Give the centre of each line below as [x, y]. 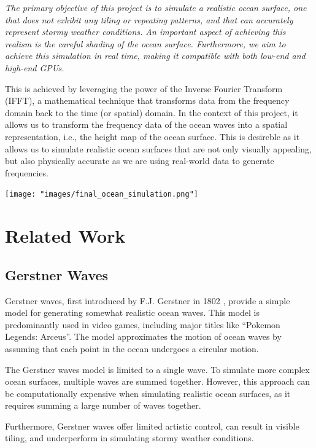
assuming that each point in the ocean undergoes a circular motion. [132, 348]
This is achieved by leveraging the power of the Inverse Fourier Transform [144, 88]
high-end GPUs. [35, 67]
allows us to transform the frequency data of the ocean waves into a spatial [146, 124]
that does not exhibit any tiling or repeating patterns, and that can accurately [149, 19]
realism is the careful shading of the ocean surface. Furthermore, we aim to [145, 43]
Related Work [65, 236]
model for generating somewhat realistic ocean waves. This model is [133, 312]
